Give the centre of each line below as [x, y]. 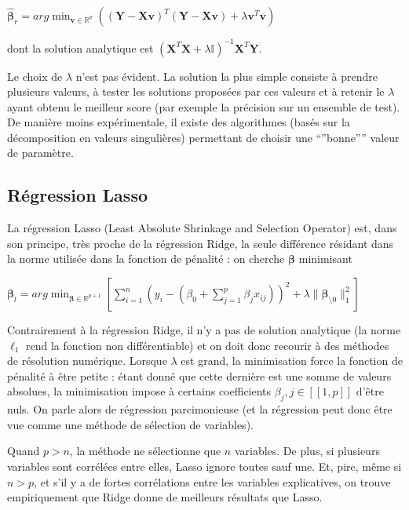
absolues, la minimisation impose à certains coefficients [139, 391]
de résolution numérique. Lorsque [87, 361]
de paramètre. [40, 153]
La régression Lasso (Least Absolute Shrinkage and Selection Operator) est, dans [202, 228]
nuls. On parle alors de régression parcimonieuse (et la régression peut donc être [200, 409]
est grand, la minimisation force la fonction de [292, 361]
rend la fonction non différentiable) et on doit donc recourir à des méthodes [207, 345]
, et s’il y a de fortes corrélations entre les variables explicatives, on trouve [212, 481]
